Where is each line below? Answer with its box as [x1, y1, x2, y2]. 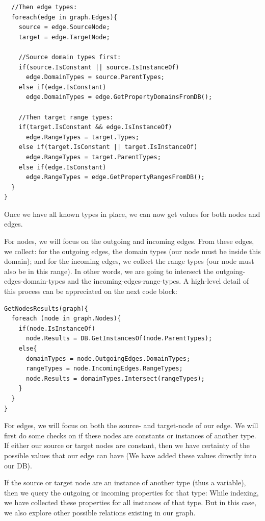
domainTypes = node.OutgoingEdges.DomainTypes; [25, 355, 191, 362]
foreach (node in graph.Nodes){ [11, 315, 121, 322]
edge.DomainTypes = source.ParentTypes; [25, 73, 165, 81]
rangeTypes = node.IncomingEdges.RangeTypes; [25, 365, 183, 373]
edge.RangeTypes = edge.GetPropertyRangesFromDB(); [25, 173, 205, 181]
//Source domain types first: [18, 53, 121, 61]
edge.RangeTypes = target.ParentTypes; [25, 153, 161, 161]
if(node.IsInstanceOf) [18, 325, 95, 332]
